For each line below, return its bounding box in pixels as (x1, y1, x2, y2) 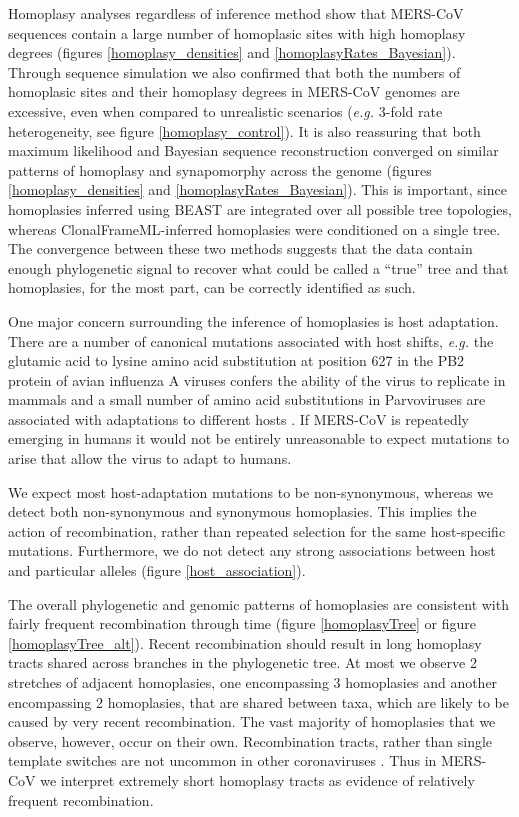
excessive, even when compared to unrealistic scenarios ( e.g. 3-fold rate (8, 100, 443, 121)
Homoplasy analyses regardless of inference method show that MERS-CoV (8, 3, 464, 23)
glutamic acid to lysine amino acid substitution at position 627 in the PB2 (8, 350, 465, 371)
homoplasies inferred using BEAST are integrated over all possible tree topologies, (8, 198, 512, 219)
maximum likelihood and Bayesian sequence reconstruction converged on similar (8, 140, 499, 161)
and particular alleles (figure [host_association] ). (8, 560, 306, 581)
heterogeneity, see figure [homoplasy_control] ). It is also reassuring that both (8, 120, 481, 141)
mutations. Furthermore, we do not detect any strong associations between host (8, 540, 496, 561)
